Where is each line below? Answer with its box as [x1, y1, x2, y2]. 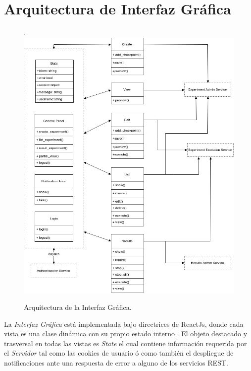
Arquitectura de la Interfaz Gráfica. [24, 302, 132, 312]
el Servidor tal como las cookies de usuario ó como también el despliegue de [4, 348, 234, 358]
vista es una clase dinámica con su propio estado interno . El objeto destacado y [4, 328, 248, 339]
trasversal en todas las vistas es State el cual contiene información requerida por [4, 338, 247, 348]
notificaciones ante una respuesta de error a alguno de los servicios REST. [4, 358, 228, 368]
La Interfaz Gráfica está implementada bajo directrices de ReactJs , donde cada [4, 318, 244, 329]
